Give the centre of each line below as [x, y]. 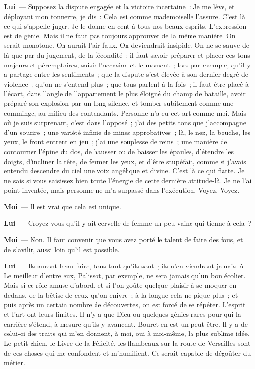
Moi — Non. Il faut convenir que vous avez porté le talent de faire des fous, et [124, 240]
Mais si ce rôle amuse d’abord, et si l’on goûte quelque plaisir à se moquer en [120, 285]
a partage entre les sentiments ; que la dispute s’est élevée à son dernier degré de [126, 74]
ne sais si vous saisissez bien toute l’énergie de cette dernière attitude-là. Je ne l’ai [128, 180]
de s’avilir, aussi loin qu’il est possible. [62, 249]
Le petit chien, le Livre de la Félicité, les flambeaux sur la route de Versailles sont [127, 343]
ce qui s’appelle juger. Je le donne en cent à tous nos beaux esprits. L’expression [125, 26]
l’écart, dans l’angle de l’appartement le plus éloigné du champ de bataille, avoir [125, 93]
